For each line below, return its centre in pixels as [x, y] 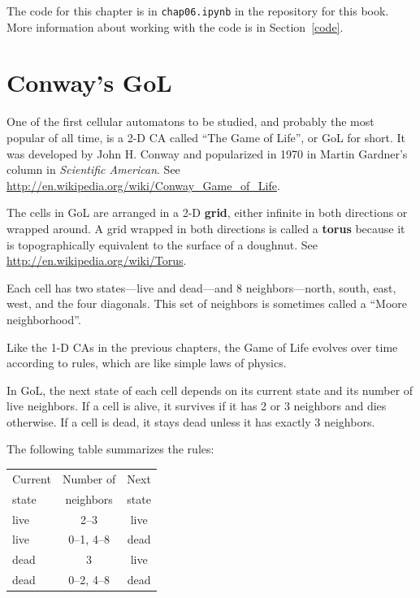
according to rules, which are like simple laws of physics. [147, 363]
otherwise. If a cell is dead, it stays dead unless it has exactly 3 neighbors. [191, 421]
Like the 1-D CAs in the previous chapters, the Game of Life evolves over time [202, 347]
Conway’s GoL [89, 82]
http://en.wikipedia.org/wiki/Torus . [97, 260]
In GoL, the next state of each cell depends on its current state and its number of [210, 390]
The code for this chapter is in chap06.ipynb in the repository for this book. [198, 11]
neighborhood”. [44, 319]
